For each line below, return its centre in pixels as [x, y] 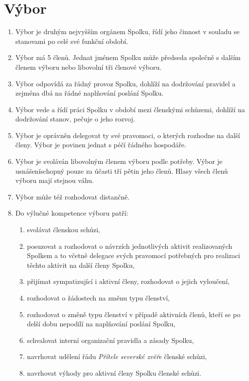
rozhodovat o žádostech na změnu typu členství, [98, 298]
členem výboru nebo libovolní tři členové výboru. [89, 67]
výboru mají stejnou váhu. [54, 180]
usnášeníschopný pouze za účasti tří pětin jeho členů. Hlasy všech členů [122, 170]
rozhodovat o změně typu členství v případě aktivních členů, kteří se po [134, 314]
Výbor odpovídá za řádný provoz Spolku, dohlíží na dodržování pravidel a [125, 83]
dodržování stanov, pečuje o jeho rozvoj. [75, 119]
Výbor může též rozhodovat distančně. [72, 196]
